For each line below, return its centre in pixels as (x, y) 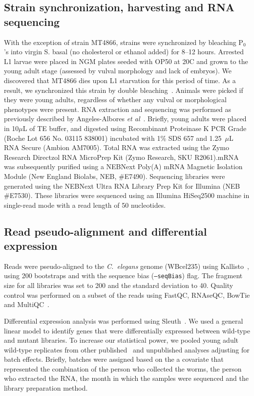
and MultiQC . (27, 304)
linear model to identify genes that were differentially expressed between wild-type (127, 330)
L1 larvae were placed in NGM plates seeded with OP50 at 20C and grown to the (126, 61)
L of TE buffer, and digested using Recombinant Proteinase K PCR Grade (135, 128)
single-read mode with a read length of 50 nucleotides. (85, 205)
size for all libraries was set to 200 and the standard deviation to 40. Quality (119, 285)
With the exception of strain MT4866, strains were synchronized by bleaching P (124, 42)
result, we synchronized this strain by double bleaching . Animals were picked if (124, 90)
